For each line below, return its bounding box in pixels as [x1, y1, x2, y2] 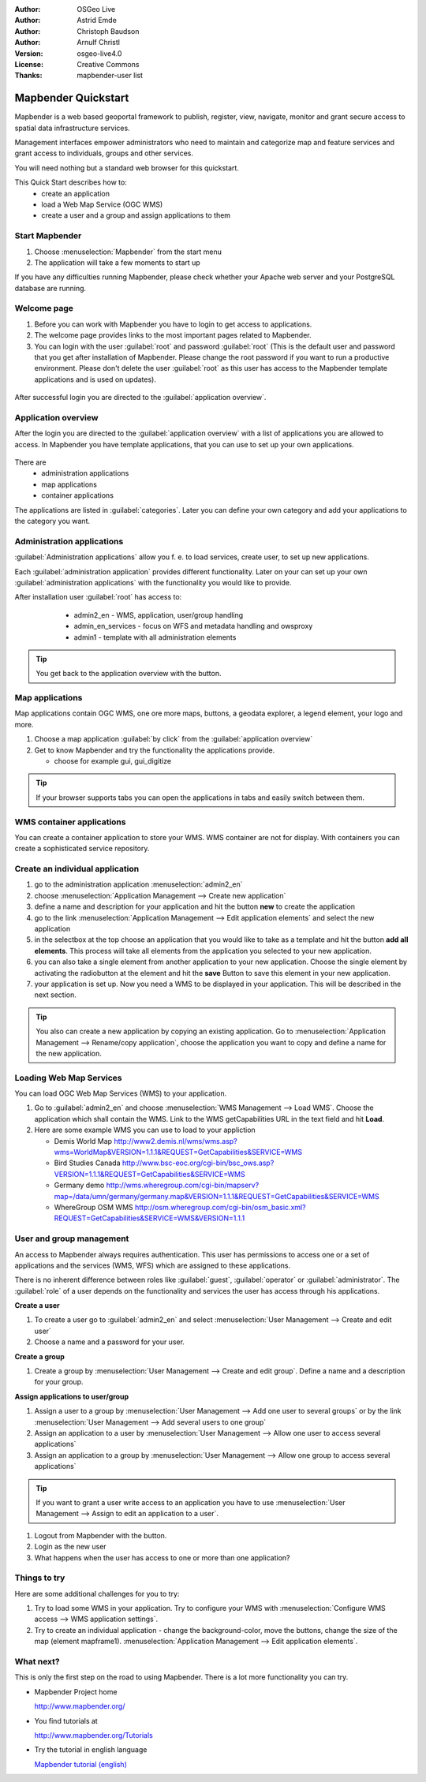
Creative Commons [77, 59, 140, 69]
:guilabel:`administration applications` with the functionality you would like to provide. [14, 577, 292, 587]
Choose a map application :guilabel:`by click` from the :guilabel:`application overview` [34, 734, 313, 744]
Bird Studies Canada [54, 1158, 121, 1167]
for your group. [34, 1377, 84, 1387]
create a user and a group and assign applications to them [41, 211, 231, 220]
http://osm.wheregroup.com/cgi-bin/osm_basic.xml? [134, 1202, 307, 1212]
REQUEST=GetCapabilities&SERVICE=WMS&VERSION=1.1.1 [54, 1213, 245, 1223]
